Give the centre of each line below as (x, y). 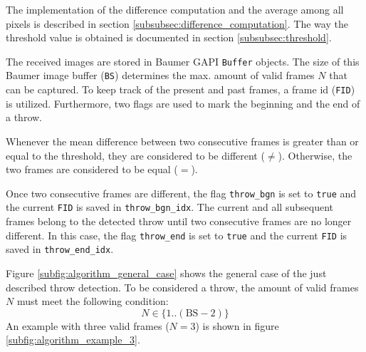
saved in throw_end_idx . (60, 249)
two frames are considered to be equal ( (92, 169)
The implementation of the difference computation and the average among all (175, 9)
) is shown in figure (237, 325)
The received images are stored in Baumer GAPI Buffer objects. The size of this (183, 61)
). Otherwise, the (315, 155)
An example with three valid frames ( (88, 325)
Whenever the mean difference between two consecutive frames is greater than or (182, 141)
